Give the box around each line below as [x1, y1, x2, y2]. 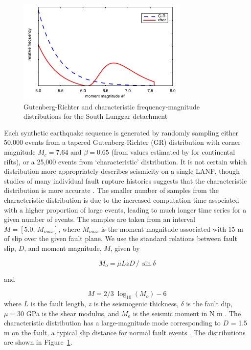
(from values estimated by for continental [111, 147, 235, 157]
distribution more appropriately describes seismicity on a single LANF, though [4, 166, 240, 176]
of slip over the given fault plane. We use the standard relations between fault [4, 233, 237, 243]
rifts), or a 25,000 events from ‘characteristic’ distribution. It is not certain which [4, 156, 247, 166]
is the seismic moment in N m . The [133, 308, 241, 318]
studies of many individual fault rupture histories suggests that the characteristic [4, 175, 247, 186]
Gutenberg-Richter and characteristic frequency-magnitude [23, 101, 200, 111]
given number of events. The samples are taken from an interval [4, 214, 195, 224]
